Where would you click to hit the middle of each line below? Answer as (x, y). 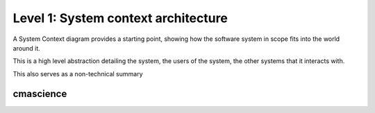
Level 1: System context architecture (120, 18)
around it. (27, 48)
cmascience (40, 94)
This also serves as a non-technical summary (78, 73)
